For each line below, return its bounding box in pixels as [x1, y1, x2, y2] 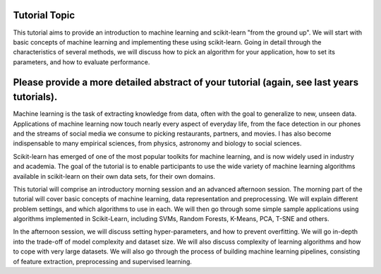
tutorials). [13, 91, 58, 103]
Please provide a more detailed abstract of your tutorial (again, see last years [13, 76, 359, 88]
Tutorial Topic [13, 9, 75, 21]
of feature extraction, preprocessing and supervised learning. [13, 257, 192, 266]
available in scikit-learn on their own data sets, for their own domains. [13, 172, 215, 180]
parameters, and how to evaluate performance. [13, 57, 150, 66]
